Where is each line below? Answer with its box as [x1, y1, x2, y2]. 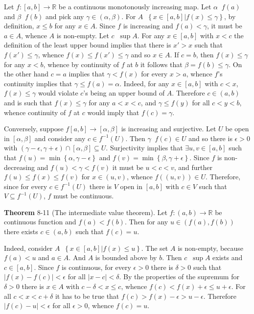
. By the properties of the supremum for [119, 271, 239, 282]
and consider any [34, 133, 86, 143]
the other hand [4, 69, 49, 79]
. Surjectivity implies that [106, 143, 183, 153]
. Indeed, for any [119, 78, 169, 88]
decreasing [4, 162, 35, 172]
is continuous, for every [62, 262, 131, 272]
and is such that [4, 97, 52, 107]
